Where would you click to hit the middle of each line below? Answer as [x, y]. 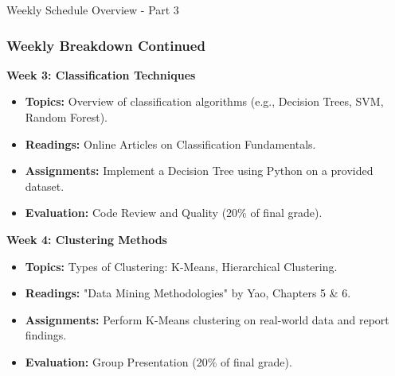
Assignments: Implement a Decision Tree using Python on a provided [199, 171]
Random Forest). [66, 117]
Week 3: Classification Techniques [101, 74]
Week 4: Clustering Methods [87, 239]
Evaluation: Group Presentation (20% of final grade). [158, 361]
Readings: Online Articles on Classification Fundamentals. [170, 143]
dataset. [45, 186]
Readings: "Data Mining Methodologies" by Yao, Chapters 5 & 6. [188, 293]
